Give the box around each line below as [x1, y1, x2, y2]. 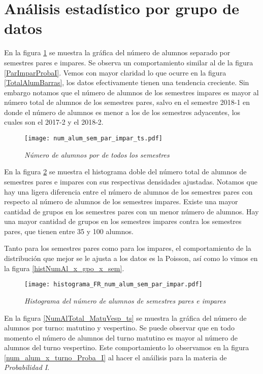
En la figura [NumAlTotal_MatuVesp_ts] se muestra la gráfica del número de [4, 312, 247, 323]
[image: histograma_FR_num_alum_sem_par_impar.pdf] [24, 281, 203, 288]
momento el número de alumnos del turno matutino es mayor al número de [4, 332, 238, 343]
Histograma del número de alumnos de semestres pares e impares [24, 295, 226, 306]
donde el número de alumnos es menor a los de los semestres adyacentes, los [4, 106, 241, 117]
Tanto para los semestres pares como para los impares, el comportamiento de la [4, 243, 251, 253]
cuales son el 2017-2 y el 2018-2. [4, 117, 104, 127]
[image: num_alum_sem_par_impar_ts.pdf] [24, 135, 163, 142]
